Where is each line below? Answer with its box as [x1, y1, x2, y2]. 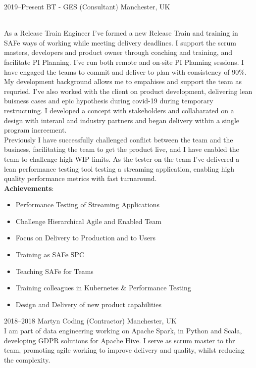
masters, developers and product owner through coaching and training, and [4, 47, 232, 57]
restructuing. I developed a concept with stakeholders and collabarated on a [4, 105, 234, 115]
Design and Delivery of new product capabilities [15, 299, 162, 309]
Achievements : [4, 183, 54, 193]
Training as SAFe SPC [15, 249, 84, 260]
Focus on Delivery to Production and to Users [15, 232, 155, 243]
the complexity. [4, 354, 51, 365]
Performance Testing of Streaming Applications [15, 199, 160, 210]
